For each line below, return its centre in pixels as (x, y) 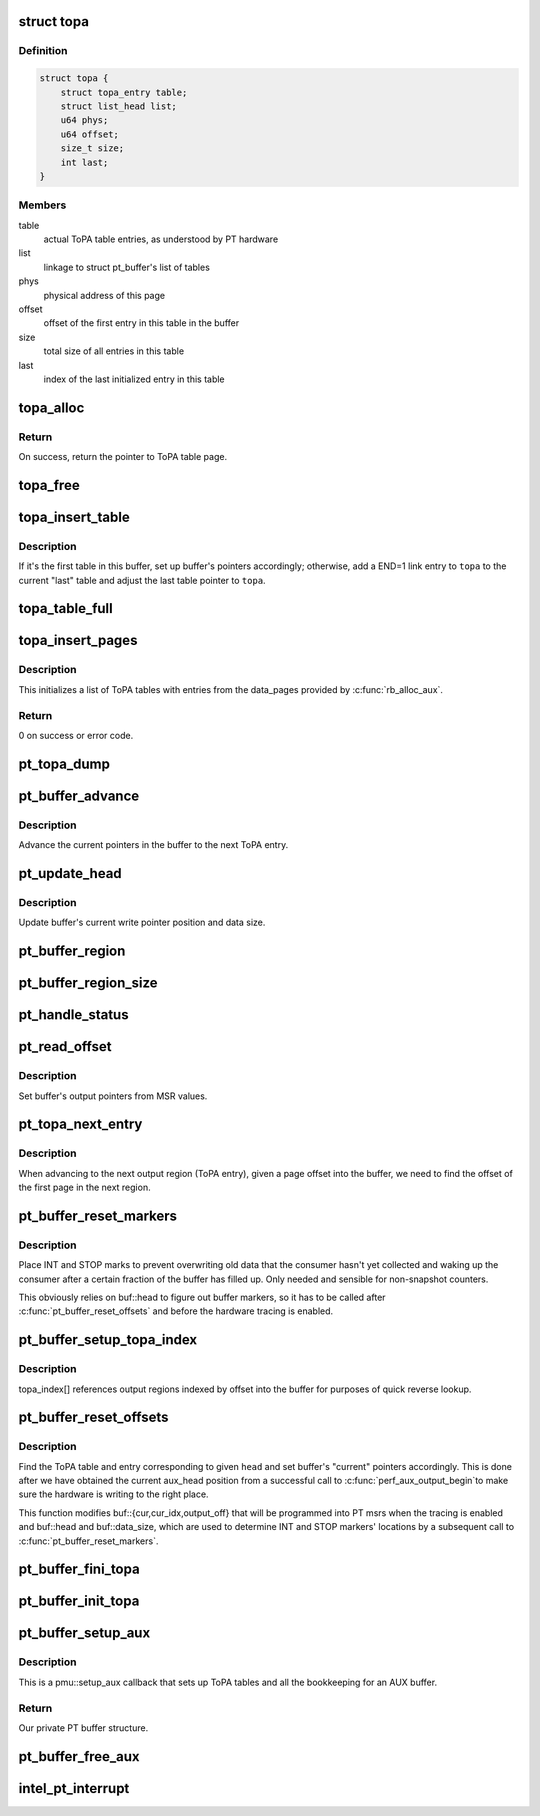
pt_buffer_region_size (88, 983)
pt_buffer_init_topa (79, 1601)
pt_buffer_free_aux (79, 1756)
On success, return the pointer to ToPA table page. (123, 457)
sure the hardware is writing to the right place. (113, 1494)
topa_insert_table (74, 516)
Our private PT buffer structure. (83, 1727)
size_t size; (92, 148)
